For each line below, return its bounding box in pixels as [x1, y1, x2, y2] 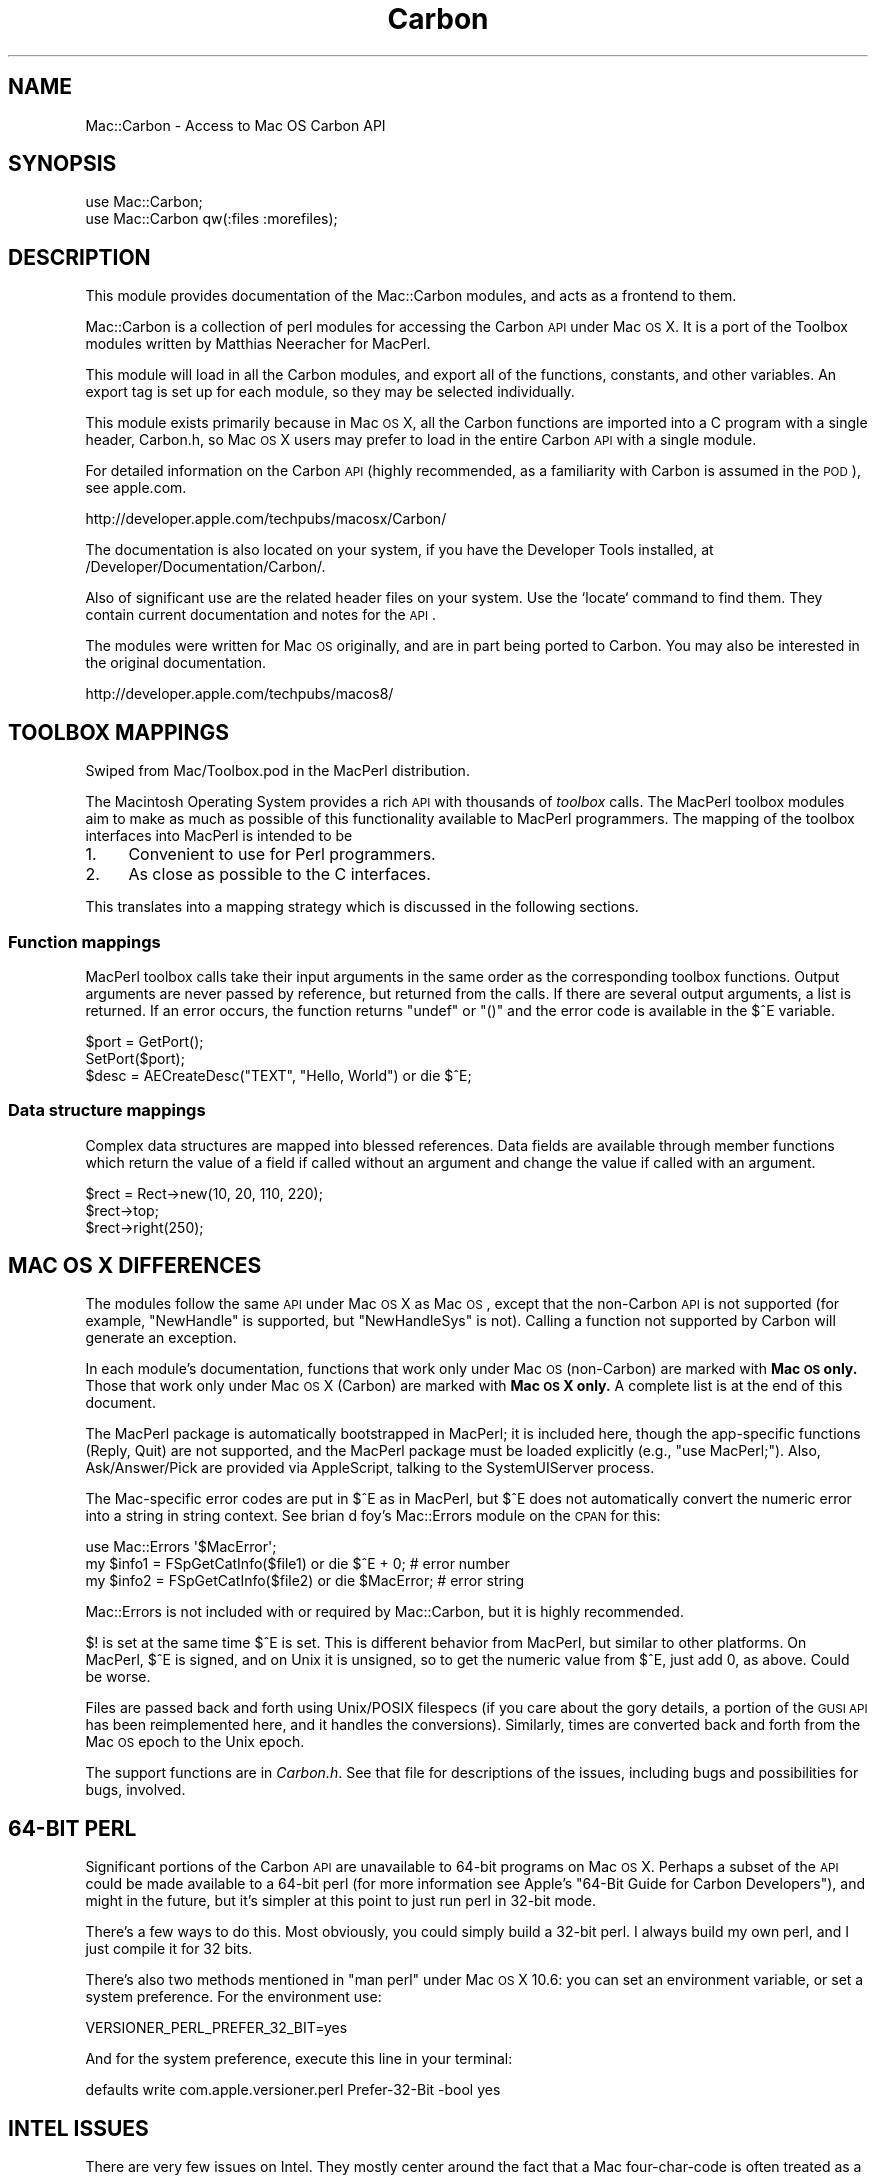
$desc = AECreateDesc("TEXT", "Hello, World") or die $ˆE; [85, 1066, 472, 1084]
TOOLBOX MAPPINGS [8, 719, 229, 745]
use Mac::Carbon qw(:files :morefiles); [85, 210, 338, 228]
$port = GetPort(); [85, 1032, 204, 1050]
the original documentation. [85, 654, 267, 672]
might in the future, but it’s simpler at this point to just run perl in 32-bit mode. [85, 1892, 596, 1910]
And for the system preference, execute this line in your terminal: [85, 2050, 513, 2068]
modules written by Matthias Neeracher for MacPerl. [85, 335, 431, 353]
